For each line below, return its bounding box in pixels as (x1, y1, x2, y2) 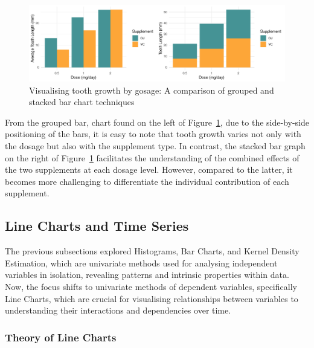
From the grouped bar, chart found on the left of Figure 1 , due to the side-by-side (5, 115, 309, 128)
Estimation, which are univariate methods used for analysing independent (5, 256, 278, 269)
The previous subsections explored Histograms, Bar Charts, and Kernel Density (5, 245, 300, 257)
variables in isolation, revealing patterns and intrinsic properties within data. (5, 268, 289, 281)
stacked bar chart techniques (29, 95, 135, 108)
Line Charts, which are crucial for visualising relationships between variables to (5, 292, 298, 304)
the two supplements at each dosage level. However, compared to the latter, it (5, 163, 293, 176)
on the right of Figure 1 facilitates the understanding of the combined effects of (5, 151, 300, 164)
